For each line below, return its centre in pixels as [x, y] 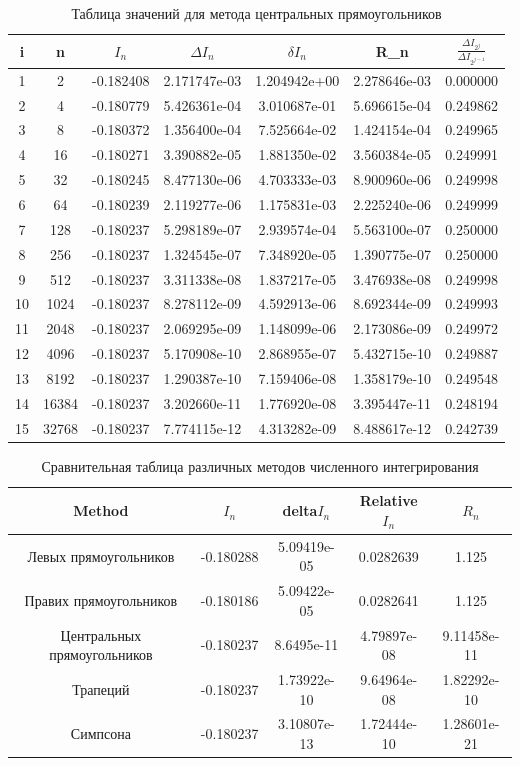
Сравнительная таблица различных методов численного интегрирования [260, 465]
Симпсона [100, 733]
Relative [388, 500]
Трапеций [101, 688]
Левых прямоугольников [101, 555]
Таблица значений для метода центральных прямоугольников [256, 13]
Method [101, 510]
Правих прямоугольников [101, 599]
